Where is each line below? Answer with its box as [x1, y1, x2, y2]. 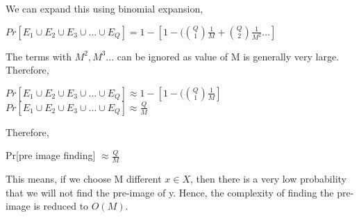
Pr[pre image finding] [6, 148, 96, 162]
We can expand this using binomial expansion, [6, 1, 203, 15]
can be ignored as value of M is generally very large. [117, 49, 340, 63]
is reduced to [33, 199, 89, 213]
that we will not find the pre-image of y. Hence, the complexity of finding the [6, 185, 334, 199]
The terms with [6, 49, 72, 63]
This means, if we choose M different [6, 171, 162, 186]
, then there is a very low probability [190, 171, 347, 186]
